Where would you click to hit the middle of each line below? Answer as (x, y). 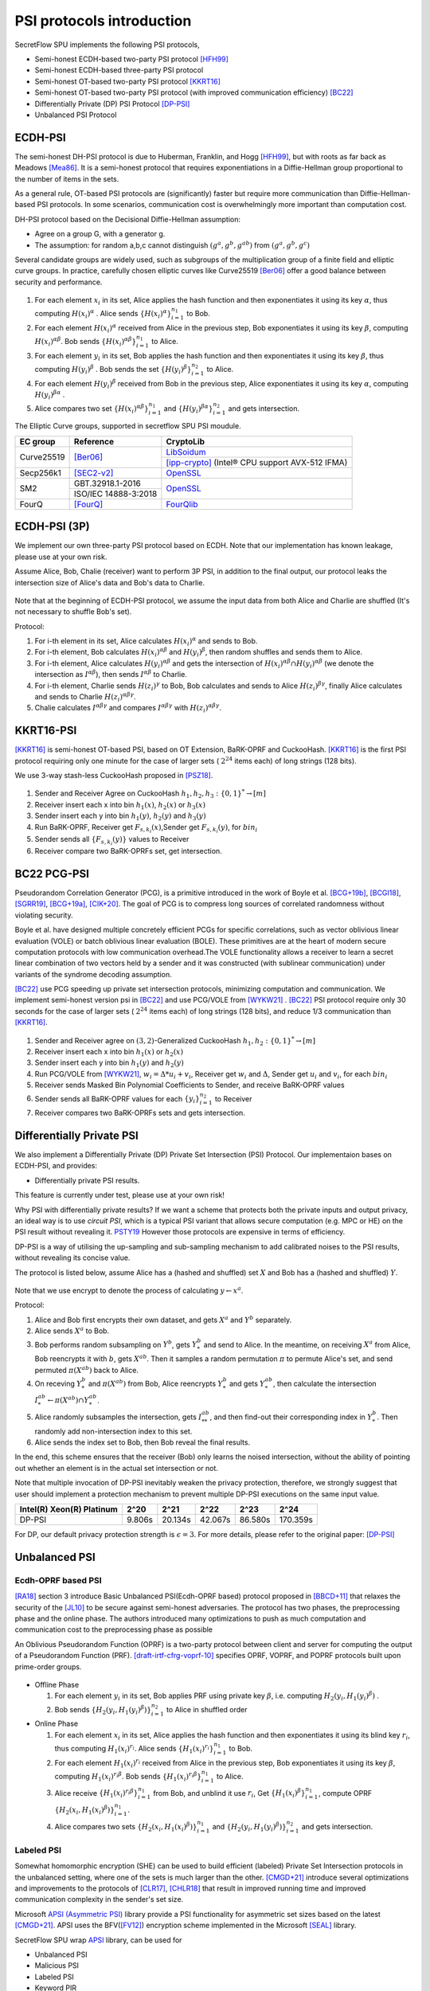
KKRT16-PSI (46, 731)
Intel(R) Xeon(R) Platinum (69, 1509)
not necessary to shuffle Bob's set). (73, 612)
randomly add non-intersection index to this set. (113, 1431)
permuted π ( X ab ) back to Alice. (87, 1369)
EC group (37, 441)
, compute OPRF (346, 1793)
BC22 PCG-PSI (52, 873)
